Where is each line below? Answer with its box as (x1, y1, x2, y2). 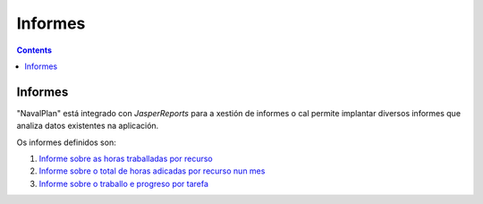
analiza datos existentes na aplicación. (16, 121, 159, 132)
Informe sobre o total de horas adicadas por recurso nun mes (38, 166, 266, 176)
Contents (16, 45, 53, 55)
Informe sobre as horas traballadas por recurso (38, 153, 214, 165)
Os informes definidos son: (16, 137, 116, 148)
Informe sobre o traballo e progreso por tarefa (38, 178, 209, 189)
